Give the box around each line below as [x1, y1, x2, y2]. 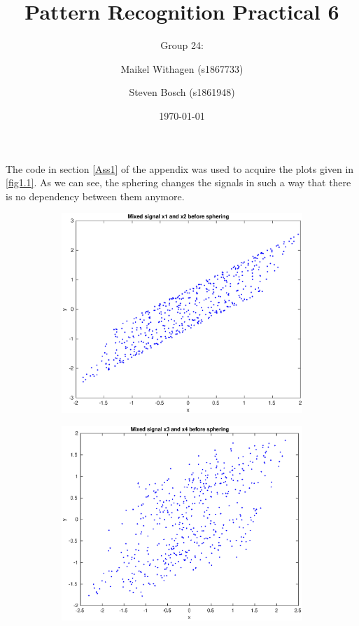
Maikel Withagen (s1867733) [120, 61, 244, 76]
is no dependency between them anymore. [6, 188, 185, 203]
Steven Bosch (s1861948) [129, 85, 235, 99]
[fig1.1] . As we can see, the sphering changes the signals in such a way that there [6, 175, 351, 190]
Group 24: [160, 38, 204, 53]
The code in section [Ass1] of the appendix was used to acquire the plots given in [6, 161, 354, 176]
